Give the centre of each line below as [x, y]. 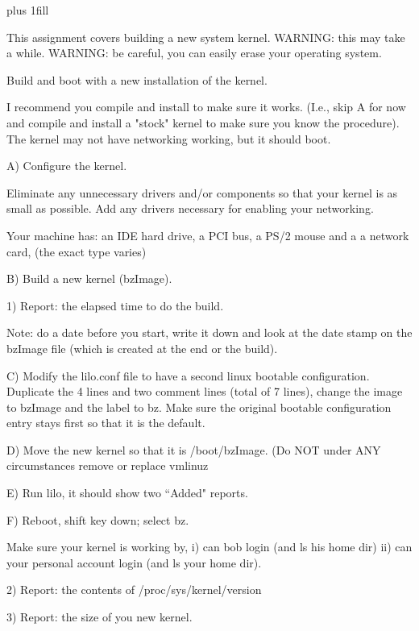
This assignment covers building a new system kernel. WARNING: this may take [206, 37]
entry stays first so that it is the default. [106, 423]
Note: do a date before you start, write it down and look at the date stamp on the [209, 332]
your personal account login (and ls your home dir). [134, 562]
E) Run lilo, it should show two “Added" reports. [127, 493]
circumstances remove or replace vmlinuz [108, 465]
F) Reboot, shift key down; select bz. [98, 519]
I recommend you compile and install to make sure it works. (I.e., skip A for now [206, 107]
